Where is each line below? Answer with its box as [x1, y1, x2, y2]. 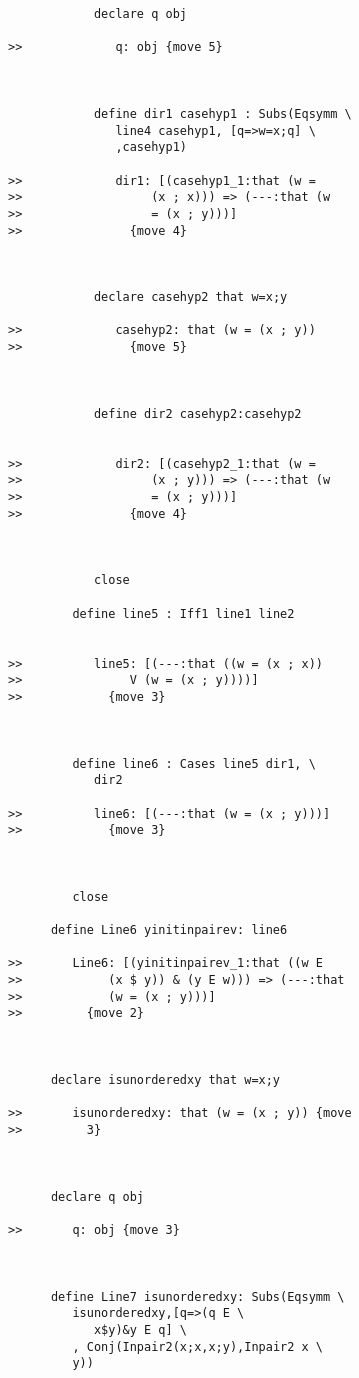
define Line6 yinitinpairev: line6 [50, 923, 288, 938]
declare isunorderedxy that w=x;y [50, 1073, 281, 1087]
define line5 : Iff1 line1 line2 [72, 606, 295, 621]
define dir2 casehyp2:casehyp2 [93, 406, 302, 421]
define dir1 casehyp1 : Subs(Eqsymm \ [93, 106, 352, 121]
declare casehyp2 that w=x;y [93, 290, 288, 305]
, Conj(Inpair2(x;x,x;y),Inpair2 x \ [72, 1339, 323, 1354]
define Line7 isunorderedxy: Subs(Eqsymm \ [50, 1289, 345, 1304]
